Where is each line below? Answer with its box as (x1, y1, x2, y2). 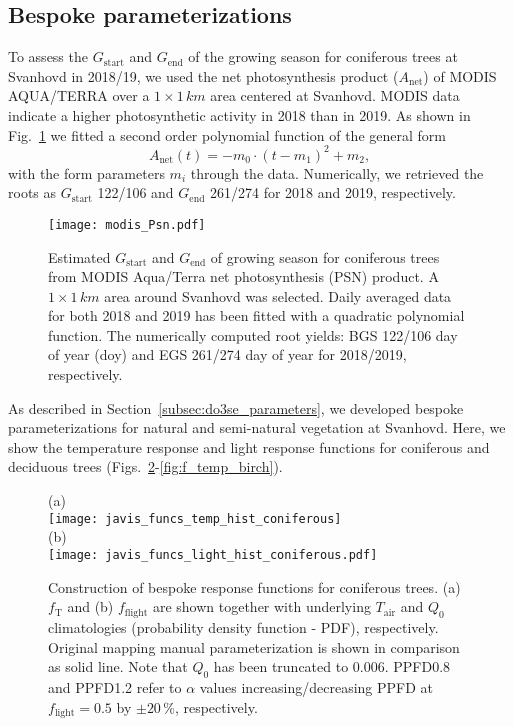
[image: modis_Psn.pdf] (48, 217, 206, 232)
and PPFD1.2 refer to (48, 676, 182, 697)
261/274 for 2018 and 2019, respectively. (210, 182, 456, 203)
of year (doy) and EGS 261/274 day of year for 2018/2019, (48, 344, 407, 365)
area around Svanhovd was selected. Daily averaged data (104, 285, 452, 306)
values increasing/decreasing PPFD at (199, 676, 434, 697)
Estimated (48, 246, 111, 267)
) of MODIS (423, 65, 497, 86)
